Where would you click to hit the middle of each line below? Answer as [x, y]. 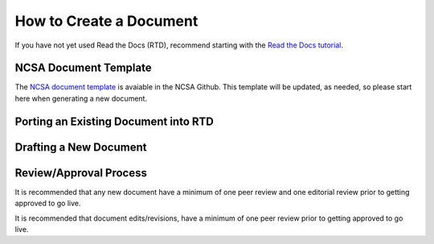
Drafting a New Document [81, 147]
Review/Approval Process [81, 173]
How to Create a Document [106, 21]
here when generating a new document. [81, 98]
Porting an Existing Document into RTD [115, 121]
